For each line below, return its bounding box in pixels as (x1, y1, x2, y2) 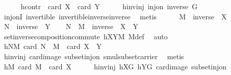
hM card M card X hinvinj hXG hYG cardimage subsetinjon (4, 61, 227, 71)
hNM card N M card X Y (4, 41, 102, 52)
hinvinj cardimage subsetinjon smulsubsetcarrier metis (4, 51, 184, 61)
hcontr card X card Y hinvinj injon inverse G (20, 1, 198, 11)
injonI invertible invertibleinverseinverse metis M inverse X (4, 11, 227, 21)
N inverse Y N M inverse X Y (4, 21, 139, 32)
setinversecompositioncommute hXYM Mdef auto (4, 31, 168, 41)
